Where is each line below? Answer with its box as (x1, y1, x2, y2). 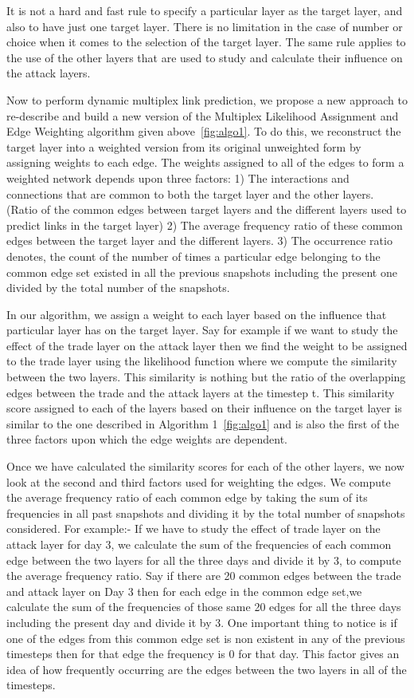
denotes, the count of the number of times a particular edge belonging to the (6, 247, 381, 264)
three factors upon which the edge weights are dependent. (6, 431, 287, 448)
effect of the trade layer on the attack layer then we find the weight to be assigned (6, 337, 408, 353)
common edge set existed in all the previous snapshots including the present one (6, 263, 397, 280)
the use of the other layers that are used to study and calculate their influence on (6, 49, 403, 65)
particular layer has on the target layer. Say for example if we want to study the (6, 321, 398, 338)
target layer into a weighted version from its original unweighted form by (6, 138, 361, 155)
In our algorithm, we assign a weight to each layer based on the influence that (6, 306, 387, 322)
